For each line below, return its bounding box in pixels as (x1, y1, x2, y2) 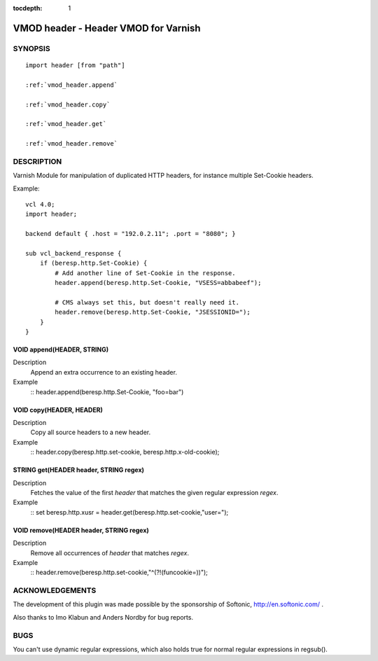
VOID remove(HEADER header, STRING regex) (13, 526, 150, 534)
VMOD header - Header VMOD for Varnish (13, 22, 201, 34)
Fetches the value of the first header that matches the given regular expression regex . (30, 489, 279, 496)
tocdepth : (13, 4, 43, 12)
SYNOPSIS (13, 43, 50, 53)
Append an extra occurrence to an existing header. (30, 368, 178, 376)
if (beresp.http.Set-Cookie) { (39, 259, 148, 267)
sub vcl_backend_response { (25, 249, 122, 257)
